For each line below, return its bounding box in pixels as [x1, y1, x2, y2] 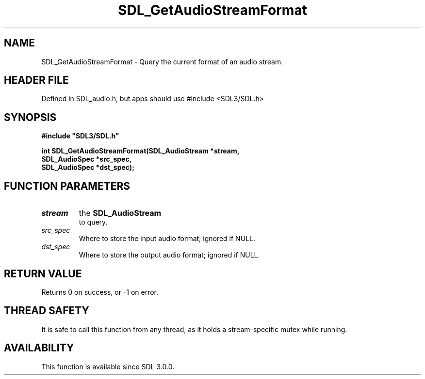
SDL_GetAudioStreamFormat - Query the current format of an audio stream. [41, 57, 283, 66]
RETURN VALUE [4, 267, 82, 280]
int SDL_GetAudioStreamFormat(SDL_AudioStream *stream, [41, 147, 240, 155]
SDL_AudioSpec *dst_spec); [41, 163, 134, 172]
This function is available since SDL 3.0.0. [41, 362, 175, 371]
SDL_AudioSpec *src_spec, [41, 155, 132, 164]
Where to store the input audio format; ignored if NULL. [79, 234, 255, 243]
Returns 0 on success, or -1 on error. [41, 288, 159, 296]
